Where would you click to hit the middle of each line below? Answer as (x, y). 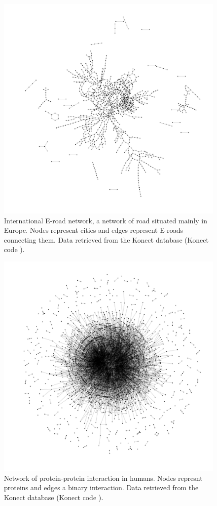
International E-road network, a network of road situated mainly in (106, 220)
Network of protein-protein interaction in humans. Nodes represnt (103, 478)
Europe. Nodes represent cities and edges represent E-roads (94, 230)
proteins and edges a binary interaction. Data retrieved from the (101, 487)
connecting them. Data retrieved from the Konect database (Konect (106, 239)
